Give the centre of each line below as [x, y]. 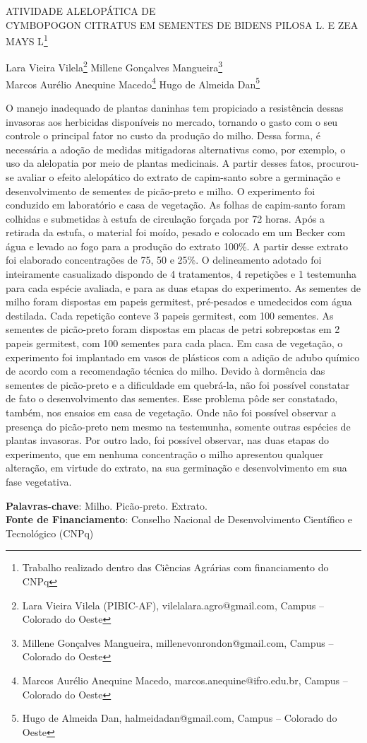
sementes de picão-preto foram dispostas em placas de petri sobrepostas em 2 [173, 329]
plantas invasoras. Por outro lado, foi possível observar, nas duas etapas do [168, 440]
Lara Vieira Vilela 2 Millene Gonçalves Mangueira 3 [114, 66]
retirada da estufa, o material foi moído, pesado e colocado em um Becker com [176, 232]
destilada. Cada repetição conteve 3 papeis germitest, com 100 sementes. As [170, 315]
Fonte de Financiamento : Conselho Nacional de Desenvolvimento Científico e [179, 519]
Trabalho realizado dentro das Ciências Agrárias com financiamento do [175, 567]
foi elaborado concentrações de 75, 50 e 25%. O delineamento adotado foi [164, 260]
